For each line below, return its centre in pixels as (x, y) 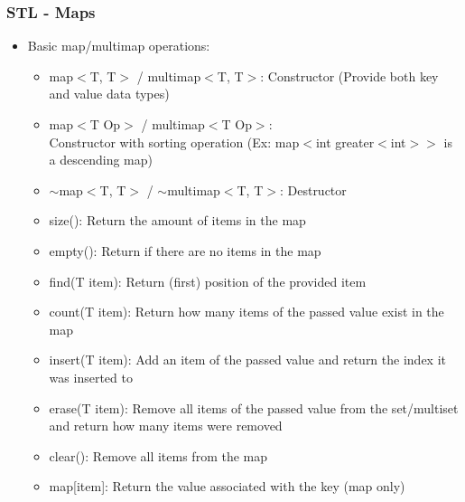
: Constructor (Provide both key (349, 76)
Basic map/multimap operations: (119, 46)
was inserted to (91, 377)
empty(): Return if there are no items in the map (185, 250)
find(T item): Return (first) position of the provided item (208, 281)
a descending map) (101, 160)
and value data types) (109, 94)
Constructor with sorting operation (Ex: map (174, 142)
